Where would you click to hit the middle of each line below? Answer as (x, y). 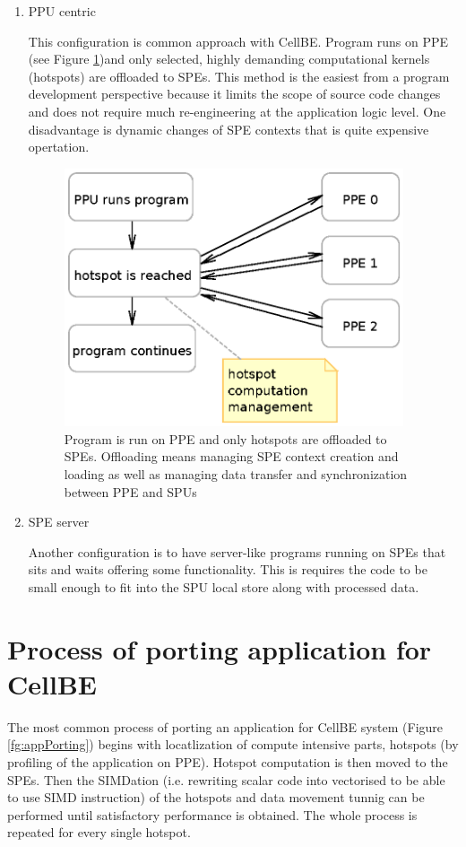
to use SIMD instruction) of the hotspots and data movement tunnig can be (216, 797)
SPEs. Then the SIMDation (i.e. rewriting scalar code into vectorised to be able (226, 779)
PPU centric (62, 11)
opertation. (59, 147)
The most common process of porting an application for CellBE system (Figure (225, 726)
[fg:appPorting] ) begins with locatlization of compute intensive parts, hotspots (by (233, 744)
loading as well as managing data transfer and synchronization (236, 474)
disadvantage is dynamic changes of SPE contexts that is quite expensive (229, 129)
